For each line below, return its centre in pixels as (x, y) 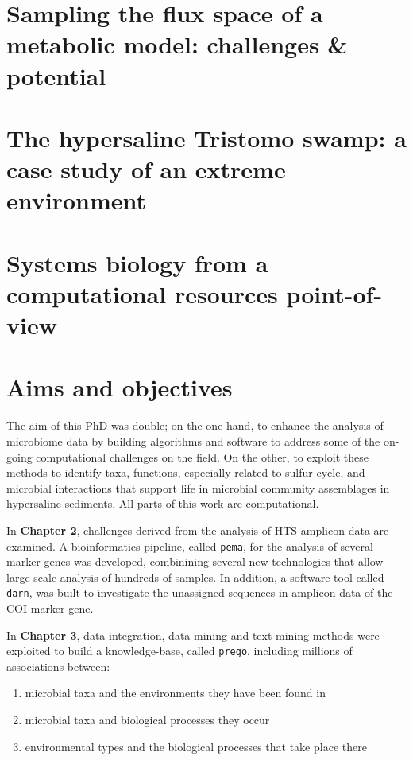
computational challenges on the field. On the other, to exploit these (202, 456)
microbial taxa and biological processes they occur (147, 720)
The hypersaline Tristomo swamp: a (206, 137)
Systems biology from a (137, 262)
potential (56, 75)
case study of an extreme (146, 169)
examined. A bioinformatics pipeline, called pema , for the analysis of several (190, 546)
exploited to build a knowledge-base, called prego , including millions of (179, 651)
